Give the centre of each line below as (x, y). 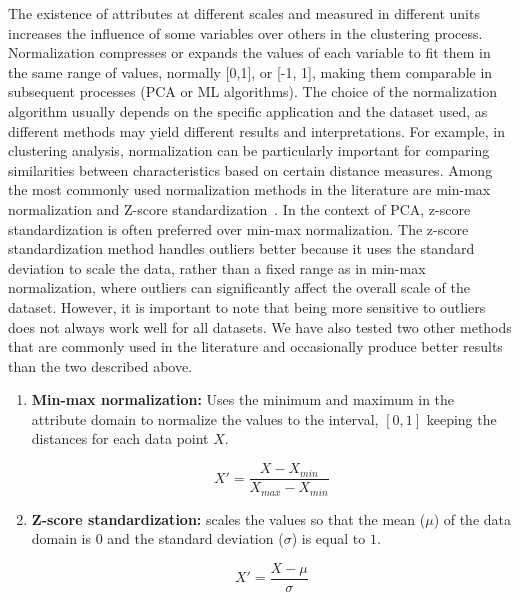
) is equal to (328, 538)
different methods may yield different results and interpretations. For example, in (256, 130)
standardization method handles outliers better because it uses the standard (241, 248)
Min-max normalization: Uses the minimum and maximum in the (243, 399)
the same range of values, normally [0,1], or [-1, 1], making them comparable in (250, 71)
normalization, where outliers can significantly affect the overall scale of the (239, 287)
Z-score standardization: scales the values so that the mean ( (228, 518)
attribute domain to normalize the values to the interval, (205, 418)
